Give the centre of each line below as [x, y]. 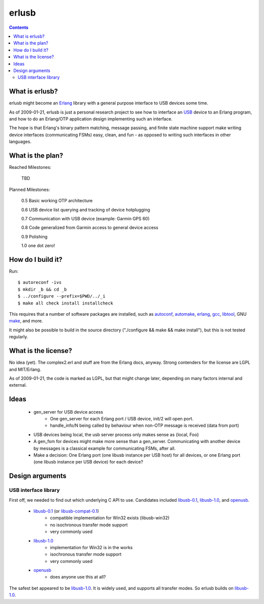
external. [18, 385]
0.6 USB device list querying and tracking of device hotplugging [86, 209]
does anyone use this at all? [78, 577]
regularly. [19, 337]
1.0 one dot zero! [38, 246]
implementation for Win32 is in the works [91, 547]
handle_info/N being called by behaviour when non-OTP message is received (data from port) [144, 425]
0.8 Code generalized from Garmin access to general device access [90, 228]
